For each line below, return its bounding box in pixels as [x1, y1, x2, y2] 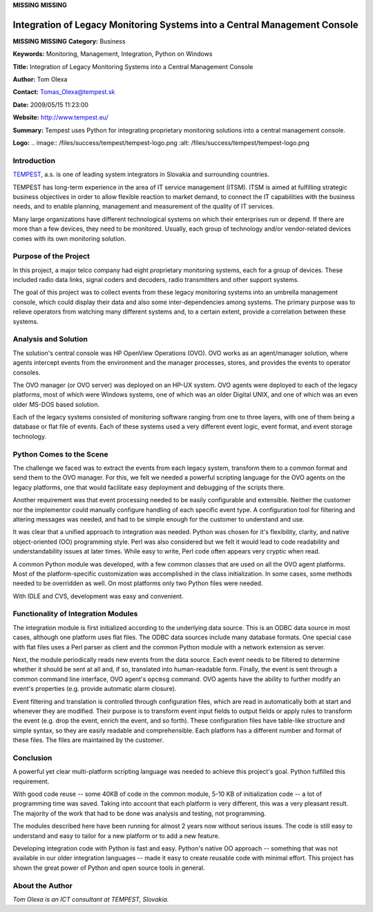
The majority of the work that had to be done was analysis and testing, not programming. [12, 809, 266, 817]
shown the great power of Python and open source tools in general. [12, 864, 205, 872]
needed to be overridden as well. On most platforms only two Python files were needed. [12, 579, 263, 587]
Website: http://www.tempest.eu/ [12, 113, 108, 122]
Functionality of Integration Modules [12, 609, 138, 618]
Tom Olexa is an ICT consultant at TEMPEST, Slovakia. [12, 895, 169, 903]
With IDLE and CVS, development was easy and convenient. [12, 591, 184, 600]
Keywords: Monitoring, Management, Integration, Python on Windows [12, 50, 213, 58]
